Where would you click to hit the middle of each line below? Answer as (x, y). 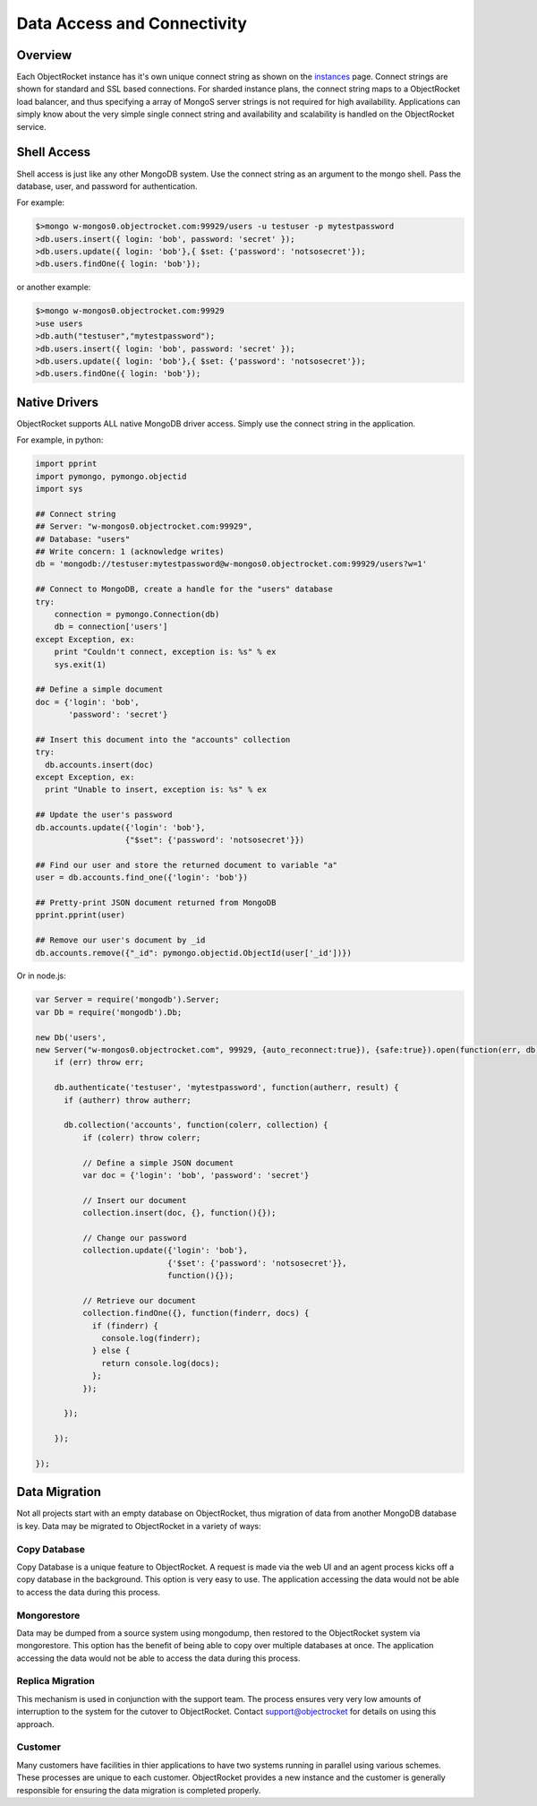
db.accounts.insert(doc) (99, 765)
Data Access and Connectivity (132, 23)
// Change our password (134, 1238)
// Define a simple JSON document (158, 1163)
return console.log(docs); (161, 1363)
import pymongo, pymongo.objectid (111, 476)
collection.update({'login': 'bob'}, (165, 1251)
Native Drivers (57, 402)
